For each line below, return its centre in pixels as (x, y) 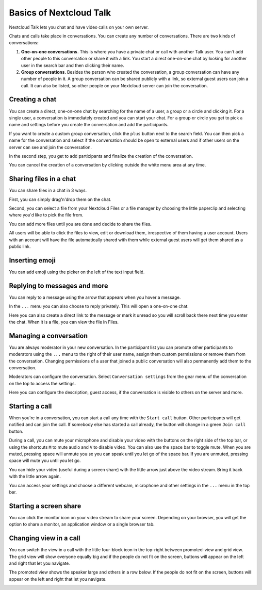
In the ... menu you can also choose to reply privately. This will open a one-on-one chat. (99, 306)
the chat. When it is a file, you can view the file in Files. (64, 322)
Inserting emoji (32, 260)
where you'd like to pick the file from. (46, 215)
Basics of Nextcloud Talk (60, 13)
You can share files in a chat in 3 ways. (48, 190)
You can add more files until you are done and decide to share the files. (80, 224)
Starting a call (30, 406)
